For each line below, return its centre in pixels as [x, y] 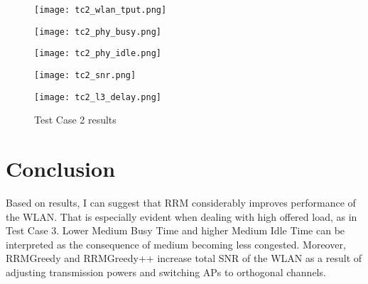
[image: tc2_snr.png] [85, 75]
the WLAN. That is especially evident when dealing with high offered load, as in [182, 216]
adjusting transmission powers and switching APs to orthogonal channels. [166, 272]
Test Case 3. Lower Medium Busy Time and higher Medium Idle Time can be [175, 230]
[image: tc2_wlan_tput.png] [101, 10]
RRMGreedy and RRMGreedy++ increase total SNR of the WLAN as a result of [184, 258]
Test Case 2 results [75, 120]
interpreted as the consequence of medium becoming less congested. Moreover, [176, 244]
